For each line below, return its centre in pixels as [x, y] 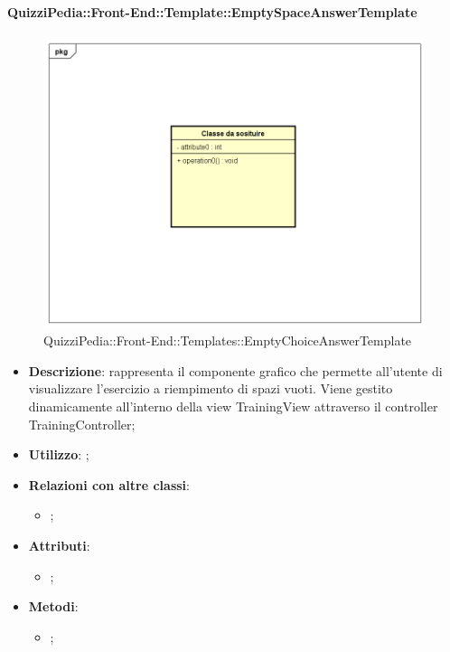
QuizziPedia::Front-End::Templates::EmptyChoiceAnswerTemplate [228, 340]
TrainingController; [82, 424]
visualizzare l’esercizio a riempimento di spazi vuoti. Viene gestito [211, 388]
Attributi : [59, 546]
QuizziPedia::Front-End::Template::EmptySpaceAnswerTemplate [212, 11]
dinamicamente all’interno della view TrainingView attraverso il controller [233, 406]
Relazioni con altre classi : [109, 484]
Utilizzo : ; [59, 454]
